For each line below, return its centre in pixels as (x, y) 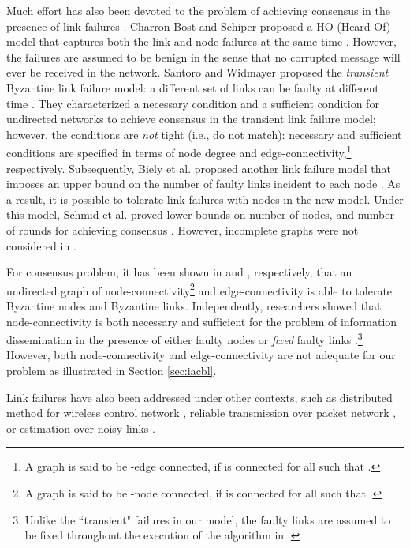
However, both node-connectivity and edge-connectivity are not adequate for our (201, 355)
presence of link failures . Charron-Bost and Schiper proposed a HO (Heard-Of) (199, 26)
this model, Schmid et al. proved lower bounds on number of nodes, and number (200, 214)
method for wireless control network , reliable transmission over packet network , (201, 413)
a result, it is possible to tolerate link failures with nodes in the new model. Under (205, 199)
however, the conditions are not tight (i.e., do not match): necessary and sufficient (204, 134)
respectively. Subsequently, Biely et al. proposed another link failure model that (199, 168)
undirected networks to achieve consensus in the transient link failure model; (191, 119)
